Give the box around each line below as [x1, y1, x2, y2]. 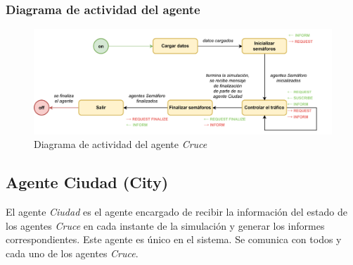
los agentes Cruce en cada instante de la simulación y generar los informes [6, 218, 325, 233]
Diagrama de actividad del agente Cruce [34, 137, 207, 152]
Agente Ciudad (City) [6, 171, 169, 193]
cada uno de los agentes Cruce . [6, 245, 139, 260]
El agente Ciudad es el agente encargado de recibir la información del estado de [6, 204, 347, 219]
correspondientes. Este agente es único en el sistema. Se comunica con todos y [6, 232, 342, 247]
